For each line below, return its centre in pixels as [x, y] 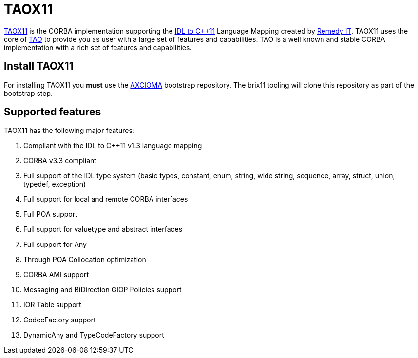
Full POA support [50, 214]
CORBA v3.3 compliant [60, 161]
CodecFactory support [60, 320]
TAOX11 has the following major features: [69, 131]
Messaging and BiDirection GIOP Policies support [103, 290]
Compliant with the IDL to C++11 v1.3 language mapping [113, 146]
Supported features [53, 112]
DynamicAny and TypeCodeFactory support [94, 335]
